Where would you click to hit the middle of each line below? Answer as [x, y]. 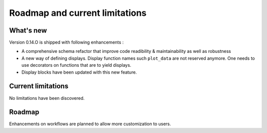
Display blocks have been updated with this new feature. [79, 72]
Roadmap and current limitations [78, 13]
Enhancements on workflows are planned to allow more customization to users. [90, 124]
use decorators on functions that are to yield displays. [76, 65]
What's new [28, 30]
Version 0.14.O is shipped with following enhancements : [66, 43]
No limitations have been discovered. [47, 98]
